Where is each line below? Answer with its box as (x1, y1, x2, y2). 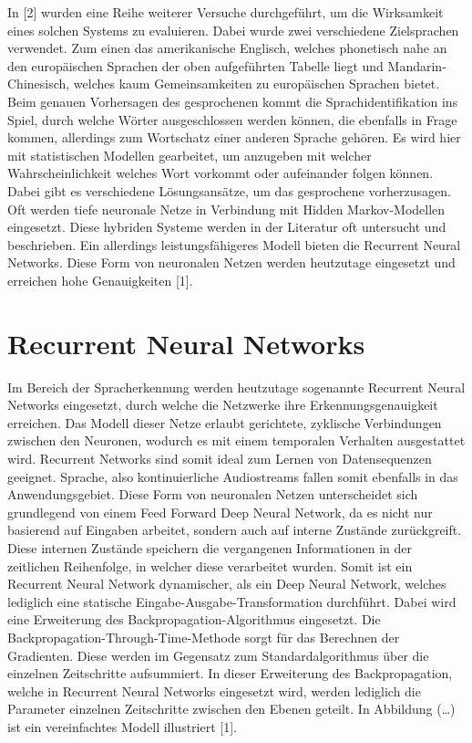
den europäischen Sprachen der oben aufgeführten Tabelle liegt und (7, 56, 384, 75)
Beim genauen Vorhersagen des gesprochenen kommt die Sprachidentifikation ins (7, 91, 458, 110)
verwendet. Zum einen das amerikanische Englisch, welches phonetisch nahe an (7, 38, 447, 58)
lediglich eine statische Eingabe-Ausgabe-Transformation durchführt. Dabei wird (7, 591, 457, 611)
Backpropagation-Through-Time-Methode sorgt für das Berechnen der (7, 627, 400, 646)
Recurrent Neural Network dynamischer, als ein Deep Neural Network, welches (7, 574, 446, 593)
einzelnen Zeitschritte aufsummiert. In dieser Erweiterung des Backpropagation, (7, 664, 453, 683)
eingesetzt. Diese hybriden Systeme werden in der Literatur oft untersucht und (7, 217, 446, 236)
